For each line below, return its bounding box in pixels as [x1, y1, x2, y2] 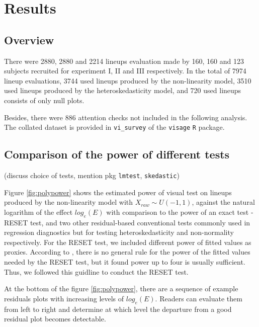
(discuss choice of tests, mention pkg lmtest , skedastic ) [4, 170, 180, 180]
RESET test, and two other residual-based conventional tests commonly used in [4, 217, 250, 227]
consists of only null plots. [4, 95, 84, 105]
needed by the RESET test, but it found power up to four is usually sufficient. [4, 257, 245, 267]
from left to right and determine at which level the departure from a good [4, 303, 232, 314]
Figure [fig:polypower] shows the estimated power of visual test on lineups [4, 187, 232, 197]
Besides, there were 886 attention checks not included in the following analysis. [4, 112, 247, 122]
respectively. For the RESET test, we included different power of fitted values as [4, 236, 251, 247]
